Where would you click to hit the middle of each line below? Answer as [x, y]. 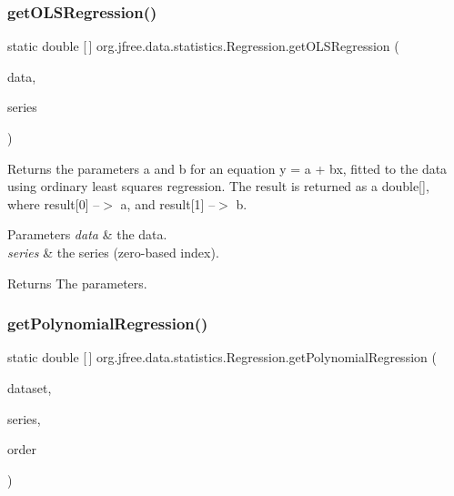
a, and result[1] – [168, 203]
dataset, [30, 387]
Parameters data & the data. [87, 234]
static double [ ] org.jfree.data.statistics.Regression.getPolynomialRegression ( [222, 357]
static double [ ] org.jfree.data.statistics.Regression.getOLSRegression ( [203, 46]
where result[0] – [54, 203]
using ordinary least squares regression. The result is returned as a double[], [218, 186]
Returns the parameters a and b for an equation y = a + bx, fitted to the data [227, 168]
